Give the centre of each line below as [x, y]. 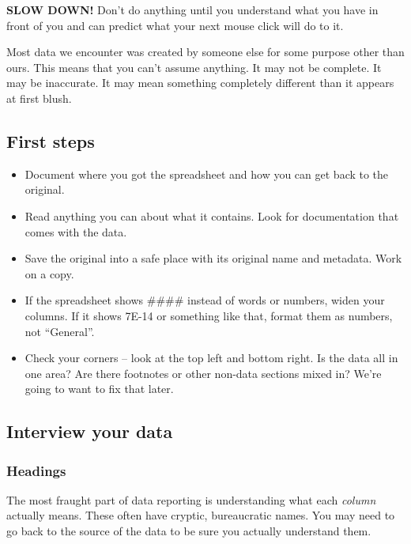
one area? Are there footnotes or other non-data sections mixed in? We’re [203, 373]
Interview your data [90, 431]
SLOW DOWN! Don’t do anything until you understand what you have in [192, 9]
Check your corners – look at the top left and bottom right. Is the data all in [211, 358]
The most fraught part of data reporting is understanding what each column [191, 499]
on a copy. [49, 273]
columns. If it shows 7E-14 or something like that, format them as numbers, [209, 315]
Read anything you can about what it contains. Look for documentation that [212, 215]
